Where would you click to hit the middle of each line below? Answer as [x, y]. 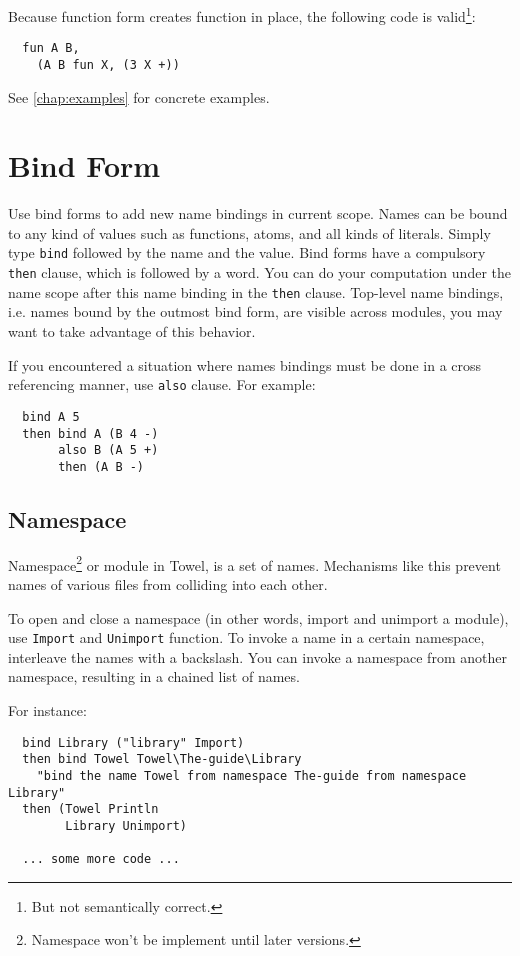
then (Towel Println [90, 809]
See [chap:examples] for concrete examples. [139, 96]
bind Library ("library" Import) [133, 742]
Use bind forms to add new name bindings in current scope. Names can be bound [258, 213]
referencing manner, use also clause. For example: [162, 384]
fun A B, [51, 48]
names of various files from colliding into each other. [168, 583]
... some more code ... [101, 859]
